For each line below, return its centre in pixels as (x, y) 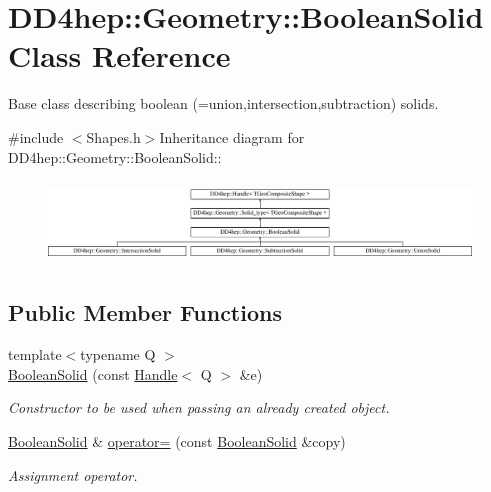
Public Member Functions (145, 312)
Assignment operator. (73, 474)
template (35, 354)
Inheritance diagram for (232, 136)
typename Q (118, 354)
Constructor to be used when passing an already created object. (199, 407)
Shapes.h (113, 136)
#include (36, 136)
